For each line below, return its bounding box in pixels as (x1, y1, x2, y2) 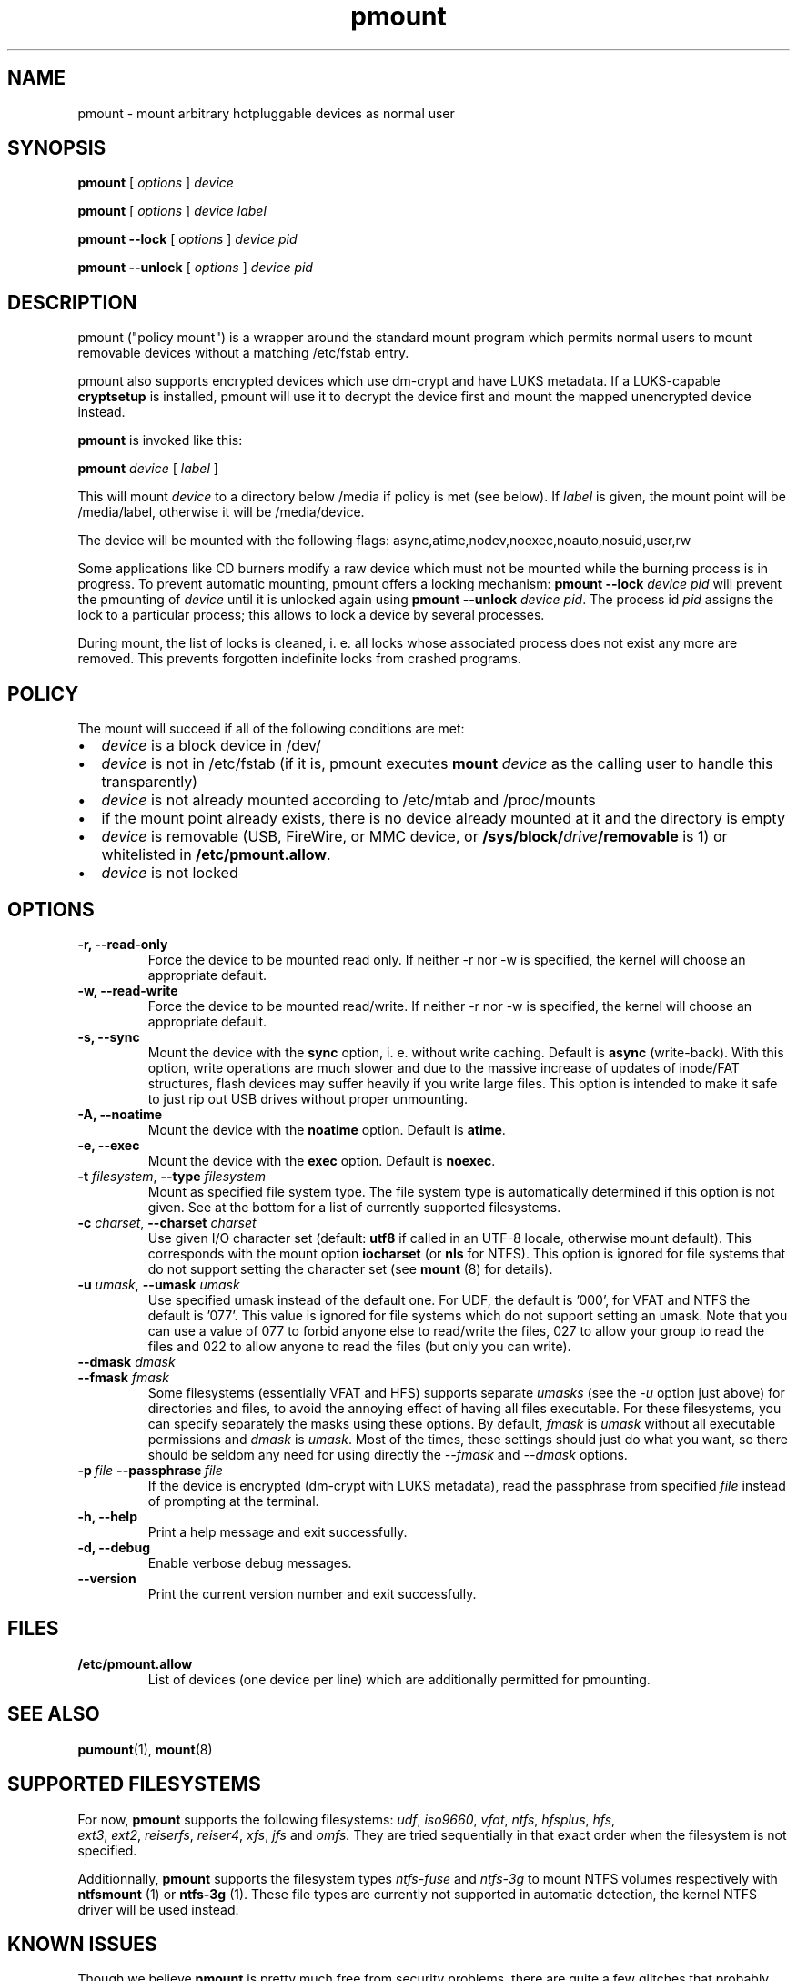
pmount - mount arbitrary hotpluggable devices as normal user (77, 105, 455, 121)
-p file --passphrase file (77, 1461, 223, 1478)
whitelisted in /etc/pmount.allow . (101, 845, 331, 864)
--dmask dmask (77, 1353, 176, 1370)
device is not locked (101, 864, 238, 883)
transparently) (101, 773, 198, 792)
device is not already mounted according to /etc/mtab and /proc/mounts (101, 791, 596, 810)
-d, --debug (77, 1539, 150, 1555)
